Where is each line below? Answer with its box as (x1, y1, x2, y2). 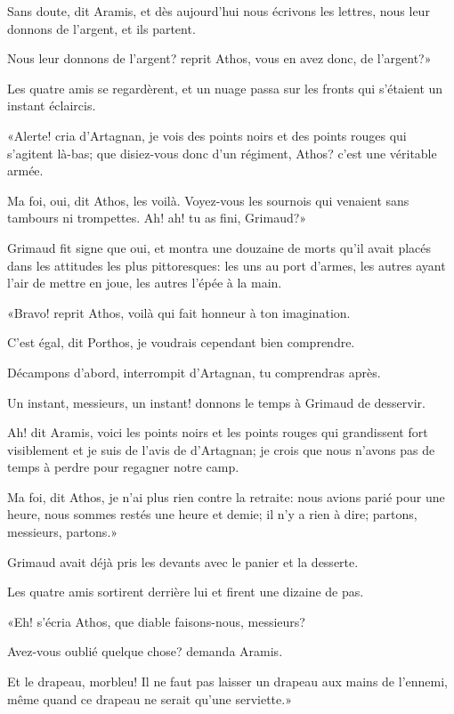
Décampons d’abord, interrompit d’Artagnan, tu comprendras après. (7, 362, 381, 381)
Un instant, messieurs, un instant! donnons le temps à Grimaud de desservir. (7, 393, 426, 411)
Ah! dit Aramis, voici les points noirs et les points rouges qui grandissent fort (7, 423, 428, 442)
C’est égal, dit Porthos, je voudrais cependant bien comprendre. (7, 333, 355, 352)
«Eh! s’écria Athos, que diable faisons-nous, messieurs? (7, 612, 305, 630)
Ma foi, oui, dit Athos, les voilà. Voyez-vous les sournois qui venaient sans (7, 191, 409, 209)
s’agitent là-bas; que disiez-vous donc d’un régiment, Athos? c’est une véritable (7, 143, 437, 162)
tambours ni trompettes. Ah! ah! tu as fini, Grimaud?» (7, 208, 307, 227)
